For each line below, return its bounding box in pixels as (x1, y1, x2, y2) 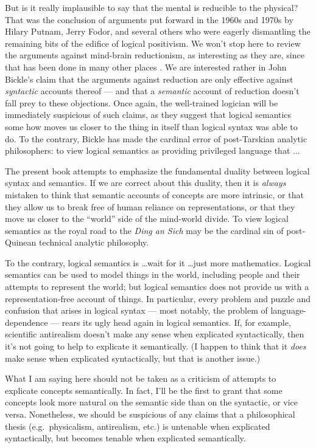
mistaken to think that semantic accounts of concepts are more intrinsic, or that (5, 188, 304, 201)
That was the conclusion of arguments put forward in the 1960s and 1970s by (5, 13, 293, 26)
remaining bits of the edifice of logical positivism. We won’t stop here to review (5, 36, 301, 49)
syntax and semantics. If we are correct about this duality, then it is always (5, 176, 286, 189)
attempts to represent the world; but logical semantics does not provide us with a (5, 280, 309, 293)
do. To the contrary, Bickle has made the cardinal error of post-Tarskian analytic (5, 132, 307, 145)
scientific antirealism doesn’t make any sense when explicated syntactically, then (5, 328, 304, 340)
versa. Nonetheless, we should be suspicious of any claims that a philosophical (5, 408, 295, 420)
